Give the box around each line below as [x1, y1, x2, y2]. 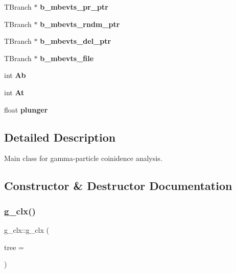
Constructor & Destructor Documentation [4, 178, 232, 194]
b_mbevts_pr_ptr [40, 2, 108, 12]
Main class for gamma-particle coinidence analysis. [4, 153, 162, 163]
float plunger [4, 104, 48, 115]
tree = [4, 241, 24, 252]
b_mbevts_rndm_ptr [40, 18, 120, 29]
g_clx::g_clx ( [4, 224, 49, 235]
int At [4, 87, 25, 97]
